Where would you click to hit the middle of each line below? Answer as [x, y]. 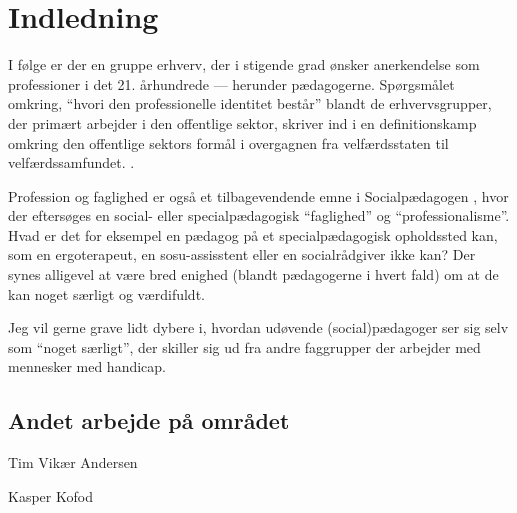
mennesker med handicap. [87, 366]
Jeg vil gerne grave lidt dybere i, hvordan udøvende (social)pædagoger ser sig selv [258, 327]
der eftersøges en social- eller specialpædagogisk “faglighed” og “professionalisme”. [259, 215]
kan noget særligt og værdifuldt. [106, 293]
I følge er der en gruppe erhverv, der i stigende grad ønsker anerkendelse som [244, 64]
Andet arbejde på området [149, 420]
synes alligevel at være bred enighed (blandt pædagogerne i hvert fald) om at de [253, 274]
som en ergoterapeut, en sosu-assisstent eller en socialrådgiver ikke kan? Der [242, 254]
